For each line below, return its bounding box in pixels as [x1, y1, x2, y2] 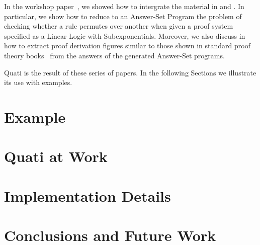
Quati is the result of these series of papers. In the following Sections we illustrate [4, 67, 256, 77]
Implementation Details [4, 185, 171, 206]
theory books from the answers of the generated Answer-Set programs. [4, 50, 225, 60]
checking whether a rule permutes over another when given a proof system [4, 21, 233, 31]
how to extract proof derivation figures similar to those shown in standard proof [4, 40, 250, 51]
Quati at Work [4, 146, 108, 167]
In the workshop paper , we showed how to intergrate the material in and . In [4, 1, 244, 11]
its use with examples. [4, 77, 72, 88]
